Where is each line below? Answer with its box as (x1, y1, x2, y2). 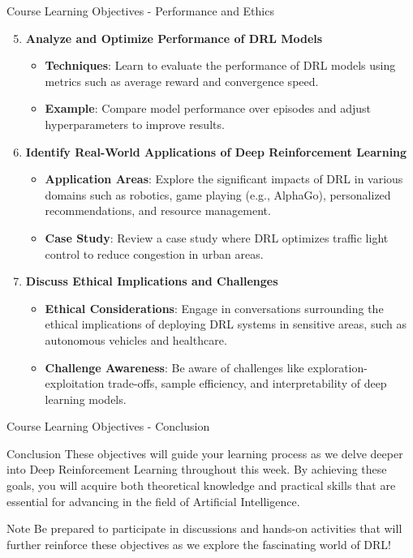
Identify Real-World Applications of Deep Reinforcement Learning (25, 143, 407, 160)
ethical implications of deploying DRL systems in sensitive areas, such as (45, 315, 407, 333)
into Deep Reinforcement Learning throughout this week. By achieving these (6, 461, 387, 478)
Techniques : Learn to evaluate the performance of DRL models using (45, 57, 396, 74)
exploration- (308, 358, 368, 376)
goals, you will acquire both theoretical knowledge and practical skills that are (6, 477, 396, 494)
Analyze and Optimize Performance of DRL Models (25, 29, 323, 46)
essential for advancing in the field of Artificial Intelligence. (6, 492, 300, 509)
